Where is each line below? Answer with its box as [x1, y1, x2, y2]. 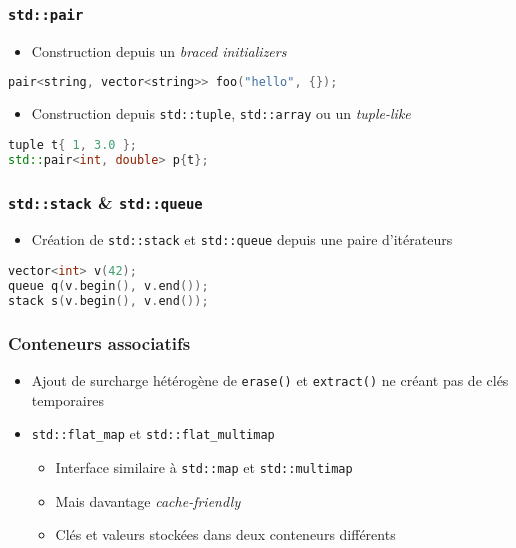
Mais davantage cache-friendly [55, 490, 241, 511]
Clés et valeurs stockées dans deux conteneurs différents [55, 524, 396, 545]
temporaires [31, 389, 104, 410]
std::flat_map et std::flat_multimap [31, 423, 275, 444]
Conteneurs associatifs [8, 330, 191, 355]
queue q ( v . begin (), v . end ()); [8, 278, 209, 293]
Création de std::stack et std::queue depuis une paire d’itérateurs [31, 229, 453, 250]
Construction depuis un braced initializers [31, 40, 287, 61]
